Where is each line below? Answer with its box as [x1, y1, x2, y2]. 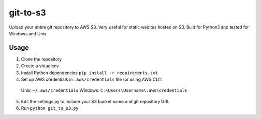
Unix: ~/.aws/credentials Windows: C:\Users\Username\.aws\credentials [21, 88, 187, 93]
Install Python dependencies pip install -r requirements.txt [21, 70, 158, 75]
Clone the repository [21, 56, 62, 62]
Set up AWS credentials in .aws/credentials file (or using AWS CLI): [21, 76, 162, 82]
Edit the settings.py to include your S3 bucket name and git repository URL [21, 98, 170, 104]
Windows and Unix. [9, 30, 48, 36]
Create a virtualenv [21, 63, 59, 69]
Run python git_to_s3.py [21, 105, 79, 111]
